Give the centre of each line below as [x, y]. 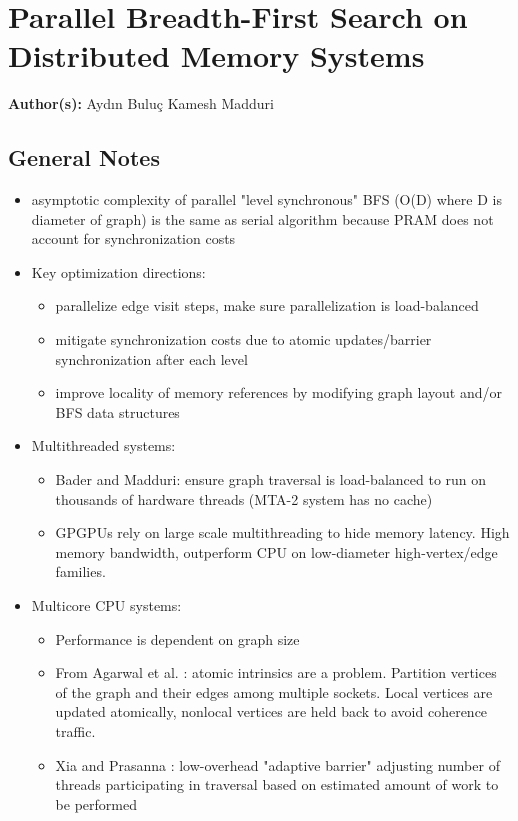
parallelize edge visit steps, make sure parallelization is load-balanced [267, 305]
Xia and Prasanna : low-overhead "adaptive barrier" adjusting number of [277, 764]
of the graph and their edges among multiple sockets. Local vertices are [274, 691]
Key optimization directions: [118, 271]
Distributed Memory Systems [216, 55]
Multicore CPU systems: [106, 605]
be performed [96, 803]
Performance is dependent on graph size [177, 638]
